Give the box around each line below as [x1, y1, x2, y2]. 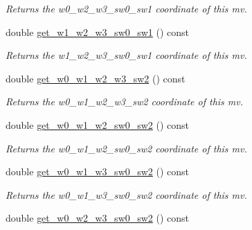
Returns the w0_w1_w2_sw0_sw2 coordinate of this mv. [6, 141, 247, 155]
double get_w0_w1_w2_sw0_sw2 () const [6, 117, 190, 132]
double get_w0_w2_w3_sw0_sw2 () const [6, 211, 190, 225]
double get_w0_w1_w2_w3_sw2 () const [6, 71, 186, 85]
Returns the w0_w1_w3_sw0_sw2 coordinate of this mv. [6, 187, 247, 202]
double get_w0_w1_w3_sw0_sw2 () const [6, 164, 190, 179]
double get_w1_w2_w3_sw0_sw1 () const [6, 24, 190, 39]
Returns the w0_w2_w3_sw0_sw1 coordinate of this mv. [6, 1, 247, 15]
